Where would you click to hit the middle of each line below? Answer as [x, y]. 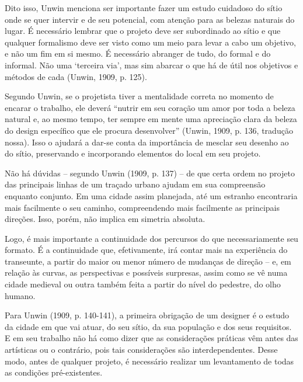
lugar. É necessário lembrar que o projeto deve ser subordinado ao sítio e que [143, 31]
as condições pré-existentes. [54, 372]
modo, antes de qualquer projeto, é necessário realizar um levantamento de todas [149, 361]
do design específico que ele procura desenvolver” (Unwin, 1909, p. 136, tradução [149, 130]
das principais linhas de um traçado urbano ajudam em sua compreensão [135, 184]
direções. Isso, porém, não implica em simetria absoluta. [105, 219]
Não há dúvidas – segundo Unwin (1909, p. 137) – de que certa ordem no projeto [150, 173]
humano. [20, 295]
